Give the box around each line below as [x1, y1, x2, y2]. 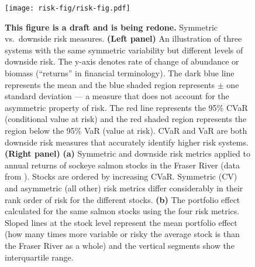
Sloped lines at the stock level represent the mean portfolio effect [5, 216, 237, 228]
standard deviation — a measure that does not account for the [5, 90, 229, 102]
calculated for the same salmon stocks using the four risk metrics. [5, 205, 240, 217]
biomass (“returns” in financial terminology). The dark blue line [5, 67, 235, 79]
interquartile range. [5, 251, 74, 263]
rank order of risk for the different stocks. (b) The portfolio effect [5, 193, 240, 205]
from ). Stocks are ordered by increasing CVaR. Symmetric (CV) [5, 170, 237, 182]
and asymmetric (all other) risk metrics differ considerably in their [5, 181, 243, 194]
